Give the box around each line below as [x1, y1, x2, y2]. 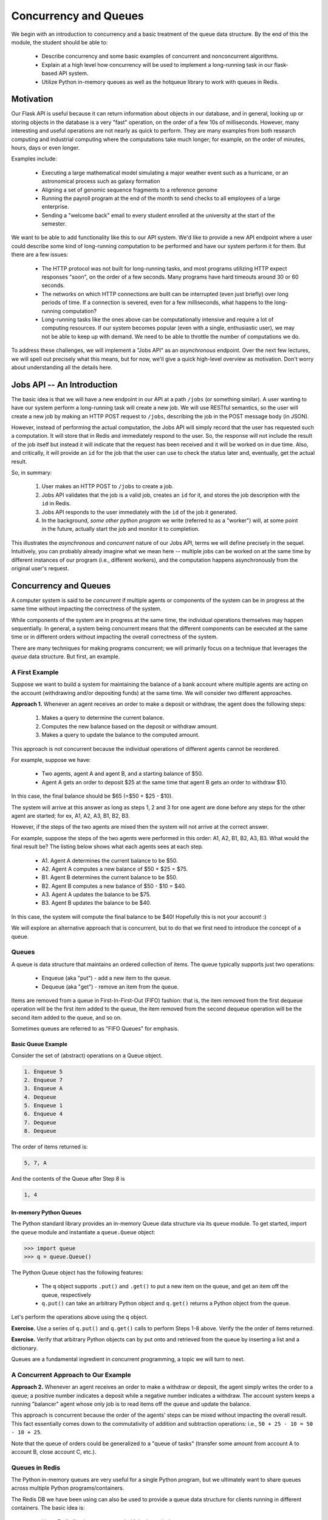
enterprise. [41, 203, 69, 210]
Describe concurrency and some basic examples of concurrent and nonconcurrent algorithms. [41, 52, 279, 60]
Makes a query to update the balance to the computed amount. [41, 731, 200, 739]
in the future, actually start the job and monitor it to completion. [41, 525, 200, 533]
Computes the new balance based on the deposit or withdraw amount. [41, 722, 218, 730]
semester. [41, 220, 67, 227]
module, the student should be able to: [11, 38, 108, 46]
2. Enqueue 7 [24, 1076, 63, 1083]
